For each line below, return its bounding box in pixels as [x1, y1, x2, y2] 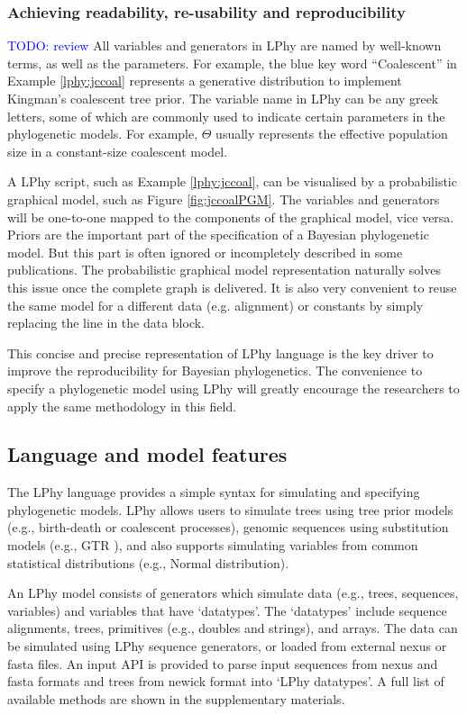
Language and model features [7, 440, 288, 468]
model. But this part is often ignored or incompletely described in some [7, 242, 403, 261]
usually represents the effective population [215, 124, 448, 143]
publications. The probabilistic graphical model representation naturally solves [7, 260, 441, 279]
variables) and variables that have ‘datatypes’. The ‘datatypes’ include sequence [7, 601, 447, 619]
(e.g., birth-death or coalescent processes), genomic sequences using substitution [7, 518, 449, 537]
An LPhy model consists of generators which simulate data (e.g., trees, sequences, [7, 583, 459, 602]
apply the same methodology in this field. [7, 396, 237, 415]
